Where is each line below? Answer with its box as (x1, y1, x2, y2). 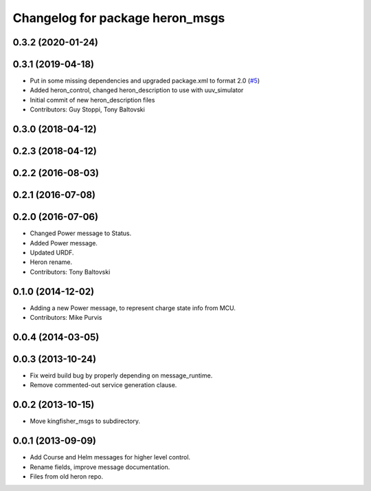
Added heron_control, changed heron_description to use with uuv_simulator (30, 86, 244, 94)
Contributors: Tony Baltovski (30, 268, 111, 276)
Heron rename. (30, 258, 72, 266)
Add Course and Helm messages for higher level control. (30, 453, 191, 461)
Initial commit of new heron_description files (30, 96, 155, 104)
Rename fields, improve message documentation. (30, 463, 170, 471)
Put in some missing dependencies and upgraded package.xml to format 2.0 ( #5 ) (30, 76, 260, 85)
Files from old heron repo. (30, 472, 103, 481)
